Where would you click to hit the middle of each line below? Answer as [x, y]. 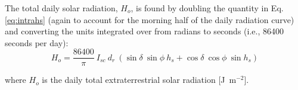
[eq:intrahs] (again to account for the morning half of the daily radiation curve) [150, 19]
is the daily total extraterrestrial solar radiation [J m [139, 80]
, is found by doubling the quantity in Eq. [207, 8]
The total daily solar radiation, [61, 8]
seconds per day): [37, 42]
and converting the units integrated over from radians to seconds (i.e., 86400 [144, 31]
